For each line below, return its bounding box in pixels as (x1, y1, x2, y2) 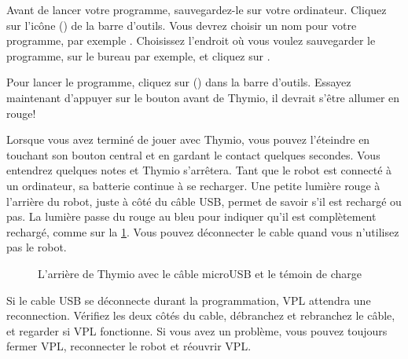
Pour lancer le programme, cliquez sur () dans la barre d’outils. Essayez (6, 74, 351, 90)
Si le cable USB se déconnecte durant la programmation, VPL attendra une (6, 291, 371, 308)
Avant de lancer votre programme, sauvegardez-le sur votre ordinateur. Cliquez (6, 2, 387, 17)
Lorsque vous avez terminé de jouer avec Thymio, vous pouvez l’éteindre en (6, 131, 370, 148)
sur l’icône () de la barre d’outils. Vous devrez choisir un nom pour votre (6, 16, 357, 33)
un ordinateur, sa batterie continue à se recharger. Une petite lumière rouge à (6, 177, 380, 193)
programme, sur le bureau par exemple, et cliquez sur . (6, 47, 270, 64)
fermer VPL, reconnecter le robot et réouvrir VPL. (6, 338, 252, 354)
